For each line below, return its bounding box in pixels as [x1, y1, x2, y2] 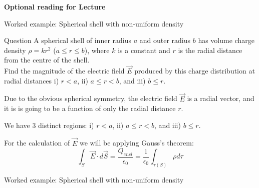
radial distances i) [4, 75, 59, 85]
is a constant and [118, 44, 170, 55]
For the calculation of [4, 137, 70, 148]
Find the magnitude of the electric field [4, 65, 125, 76]
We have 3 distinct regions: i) [4, 119, 94, 130]
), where [84, 44, 110, 55]
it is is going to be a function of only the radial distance [4, 103, 176, 113]
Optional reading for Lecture [4, 1, 106, 11]
